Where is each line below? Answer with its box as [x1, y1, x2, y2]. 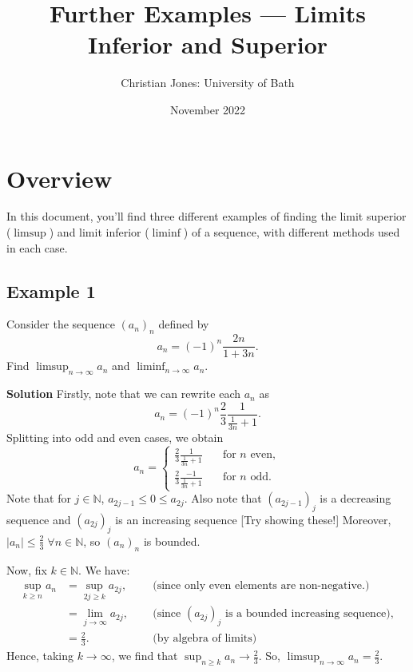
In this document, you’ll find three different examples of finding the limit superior [6, 208, 407, 225]
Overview [6, 161, 113, 194]
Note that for [6, 490, 71, 507]
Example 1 [6, 278, 96, 303]
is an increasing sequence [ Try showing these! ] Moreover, [115, 511, 391, 527]
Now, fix [6, 561, 47, 578]
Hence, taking [6, 647, 73, 664]
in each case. [6, 239, 68, 256]
